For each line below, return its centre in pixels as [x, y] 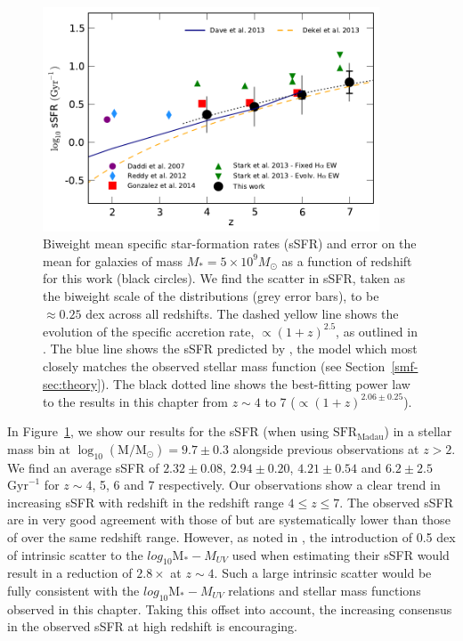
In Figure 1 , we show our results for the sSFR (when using [168, 431]
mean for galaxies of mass [113, 260]
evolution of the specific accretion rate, [149, 331]
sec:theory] [72, 383]
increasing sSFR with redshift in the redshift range [146, 502]
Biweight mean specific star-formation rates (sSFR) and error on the [230, 243]
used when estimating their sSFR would [341, 554]
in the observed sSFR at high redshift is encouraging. [152, 626]
